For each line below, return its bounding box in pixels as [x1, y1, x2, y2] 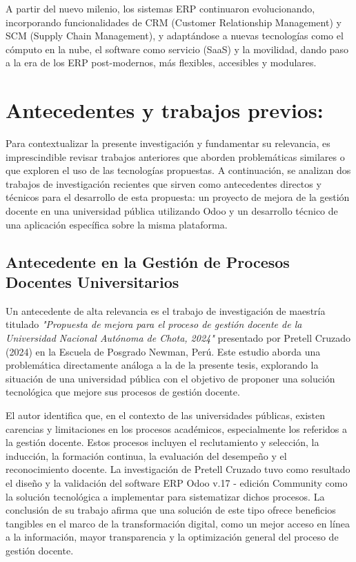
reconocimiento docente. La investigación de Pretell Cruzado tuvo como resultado [6, 462, 350, 476]
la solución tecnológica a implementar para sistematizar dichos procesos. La [6, 489, 325, 503]
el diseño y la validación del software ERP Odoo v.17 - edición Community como [6, 475, 348, 490]
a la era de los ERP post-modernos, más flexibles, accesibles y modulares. [6, 55, 317, 70]
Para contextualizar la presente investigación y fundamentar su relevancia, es [6, 136, 330, 151]
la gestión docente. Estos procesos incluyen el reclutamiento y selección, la [6, 435, 319, 449]
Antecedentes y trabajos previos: [6, 96, 324, 124]
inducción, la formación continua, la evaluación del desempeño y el [6, 448, 287, 463]
